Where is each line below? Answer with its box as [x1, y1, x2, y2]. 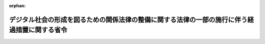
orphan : [9, 3, 26, 8]
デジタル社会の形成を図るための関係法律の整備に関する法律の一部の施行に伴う [9, 15, 248, 24]
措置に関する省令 [15, 26, 67, 34]
